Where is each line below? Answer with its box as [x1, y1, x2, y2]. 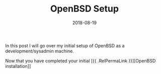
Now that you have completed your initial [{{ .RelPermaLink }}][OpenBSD [5, 57, 156, 63]
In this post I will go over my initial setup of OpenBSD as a [5, 42, 125, 48]
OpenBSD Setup [50, 3, 119, 15]
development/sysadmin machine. [5, 48, 74, 54]
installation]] [5, 63, 31, 69]
